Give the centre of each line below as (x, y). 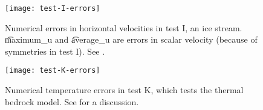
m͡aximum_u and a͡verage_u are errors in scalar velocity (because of (131, 39)
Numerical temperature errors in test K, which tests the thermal (124, 90)
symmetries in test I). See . (55, 51)
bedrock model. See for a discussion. (72, 101)
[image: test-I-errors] (53, 8)
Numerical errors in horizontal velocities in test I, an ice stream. (124, 27)
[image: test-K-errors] (53, 71)
